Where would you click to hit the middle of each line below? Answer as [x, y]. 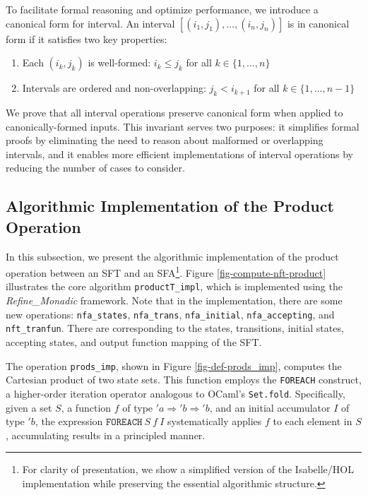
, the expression [69, 421]
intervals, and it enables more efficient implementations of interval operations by [179, 154]
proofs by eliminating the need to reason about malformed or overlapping [165, 140]
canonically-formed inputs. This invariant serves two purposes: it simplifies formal [183, 126]
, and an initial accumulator [270, 407]
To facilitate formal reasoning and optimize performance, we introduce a [162, 9]
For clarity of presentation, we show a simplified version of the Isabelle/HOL [188, 469]
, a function [86, 407]
